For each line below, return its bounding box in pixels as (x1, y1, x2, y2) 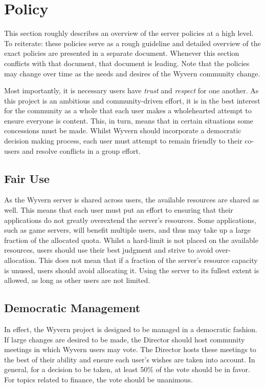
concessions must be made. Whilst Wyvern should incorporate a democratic (4, 125, 241, 136)
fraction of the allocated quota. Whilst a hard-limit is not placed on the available (4, 234, 258, 245)
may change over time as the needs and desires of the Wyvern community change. (4, 68, 260, 78)
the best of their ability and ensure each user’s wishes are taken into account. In (4, 354, 255, 364)
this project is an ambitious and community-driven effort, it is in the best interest (4, 95, 260, 106)
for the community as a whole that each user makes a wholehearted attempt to (4, 105, 252, 116)
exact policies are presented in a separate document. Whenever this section (4, 48, 239, 58)
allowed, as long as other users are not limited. (4, 275, 150, 285)
